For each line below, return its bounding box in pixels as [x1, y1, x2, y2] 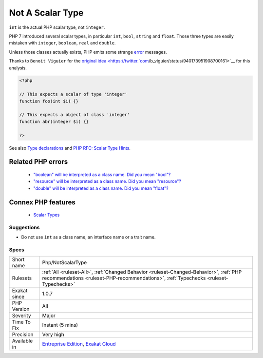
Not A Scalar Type [9, 7, 84, 18]
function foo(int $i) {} [19, 98, 79, 104]
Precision [12, 331, 34, 338]
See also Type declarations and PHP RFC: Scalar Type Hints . [9, 145, 131, 151]
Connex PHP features [9, 198, 75, 206]
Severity [12, 312, 31, 319]
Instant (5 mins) [42, 322, 78, 329]
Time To [12, 318, 31, 325]
